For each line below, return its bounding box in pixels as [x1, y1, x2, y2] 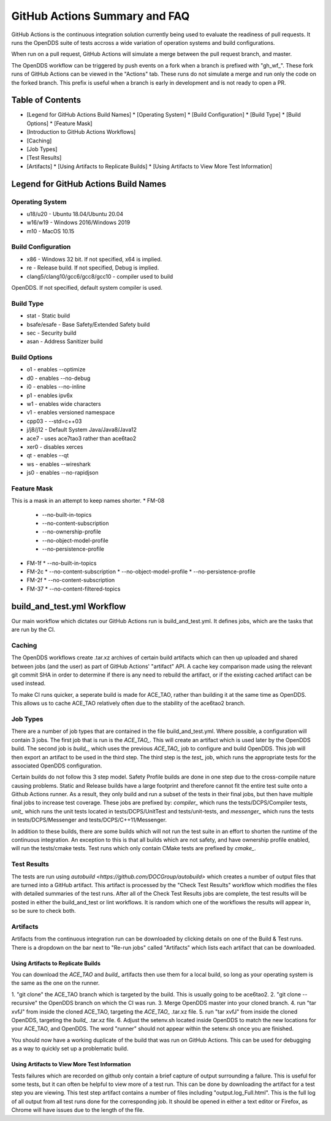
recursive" [11, 999, 38, 1007]
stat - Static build [26, 312, 70, 319]
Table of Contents [11, 95, 82, 106]
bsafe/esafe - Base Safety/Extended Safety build [26, 320, 150, 328]
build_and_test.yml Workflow [11, 601, 126, 611]
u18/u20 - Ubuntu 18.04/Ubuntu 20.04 [26, 210, 124, 217]
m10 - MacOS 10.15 [26, 227, 75, 235]
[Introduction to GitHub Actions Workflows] [26, 128, 136, 136]
